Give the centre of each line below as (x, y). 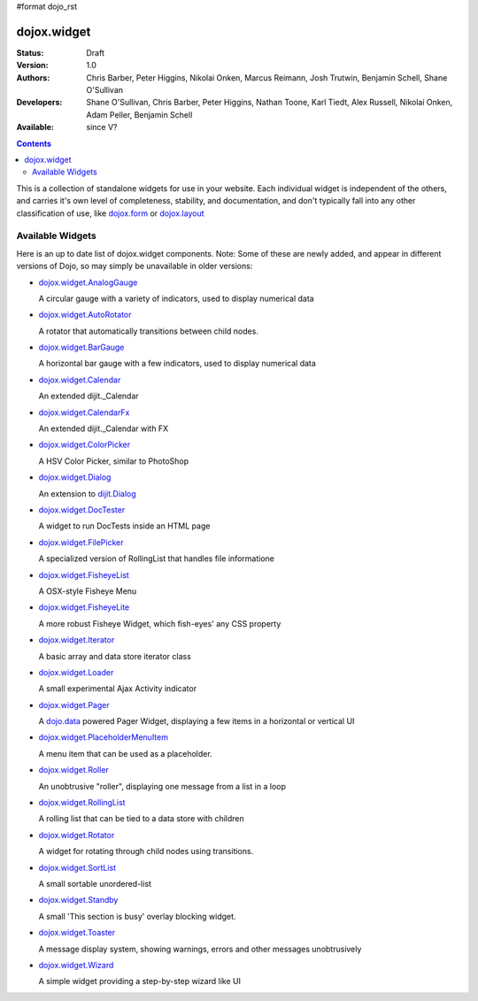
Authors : (33, 77)
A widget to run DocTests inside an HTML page (124, 526)
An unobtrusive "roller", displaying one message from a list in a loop (162, 786)
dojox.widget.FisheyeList (84, 574)
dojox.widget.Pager (74, 705)
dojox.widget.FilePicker (81, 542)
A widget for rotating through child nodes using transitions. (146, 851)
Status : (30, 52)
